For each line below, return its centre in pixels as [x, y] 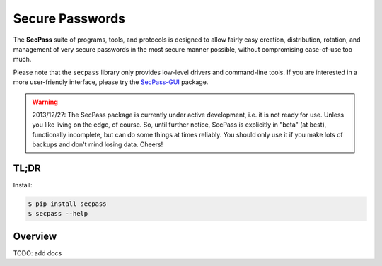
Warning [45, 102]
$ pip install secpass [67, 204]
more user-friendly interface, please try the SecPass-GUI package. [111, 82]
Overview [35, 236]
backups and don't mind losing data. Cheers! [98, 144]
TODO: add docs [37, 253]
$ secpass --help [58, 214]
